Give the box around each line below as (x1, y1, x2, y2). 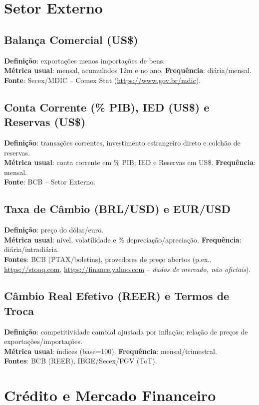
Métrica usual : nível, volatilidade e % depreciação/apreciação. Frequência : (4, 234, 242, 244)
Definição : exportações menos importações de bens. (4, 55, 165, 65)
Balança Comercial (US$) (4, 31, 138, 47)
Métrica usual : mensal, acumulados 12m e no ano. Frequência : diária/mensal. (4, 65, 252, 75)
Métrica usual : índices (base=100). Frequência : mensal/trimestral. (4, 345, 217, 356)
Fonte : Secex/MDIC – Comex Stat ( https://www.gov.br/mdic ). (4, 74, 201, 85)
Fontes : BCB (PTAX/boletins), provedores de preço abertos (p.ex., (4, 253, 212, 264)
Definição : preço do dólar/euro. (4, 224, 104, 235)
